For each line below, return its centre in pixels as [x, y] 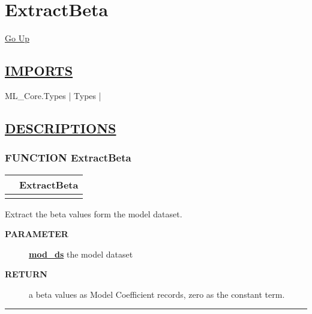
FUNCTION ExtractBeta [68, 158]
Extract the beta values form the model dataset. [94, 213]
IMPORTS [39, 71]
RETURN [26, 274]
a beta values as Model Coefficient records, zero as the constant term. [157, 294]
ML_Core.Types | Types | [53, 95]
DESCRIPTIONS [61, 128]
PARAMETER [37, 234]
